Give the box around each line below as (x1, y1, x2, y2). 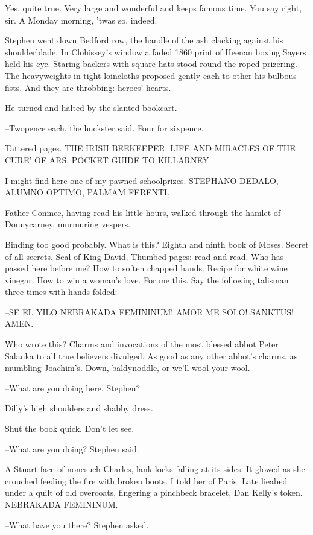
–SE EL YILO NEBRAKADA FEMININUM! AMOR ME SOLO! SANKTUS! (5, 305, 294, 318)
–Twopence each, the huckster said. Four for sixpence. (5, 121, 204, 134)
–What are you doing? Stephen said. (5, 442, 139, 455)
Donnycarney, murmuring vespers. (5, 218, 131, 230)
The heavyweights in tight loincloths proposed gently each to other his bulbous (5, 69, 297, 81)
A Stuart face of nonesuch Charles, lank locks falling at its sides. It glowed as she (5, 463, 305, 475)
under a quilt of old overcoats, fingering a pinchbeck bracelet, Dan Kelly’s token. (5, 486, 303, 499)
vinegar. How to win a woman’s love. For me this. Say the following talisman (5, 273, 289, 286)
